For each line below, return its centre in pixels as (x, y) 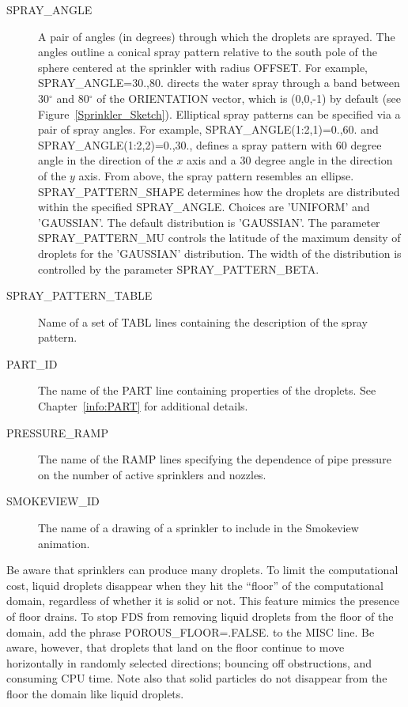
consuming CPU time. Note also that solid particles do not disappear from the (197, 678)
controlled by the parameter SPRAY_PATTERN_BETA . (179, 268)
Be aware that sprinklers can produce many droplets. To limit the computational (202, 570)
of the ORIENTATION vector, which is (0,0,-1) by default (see (249, 98)
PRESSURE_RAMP (57, 432)
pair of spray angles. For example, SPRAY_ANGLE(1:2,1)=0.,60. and (208, 129)
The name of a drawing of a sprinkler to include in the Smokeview (198, 528)
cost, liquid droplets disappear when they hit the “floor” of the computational (195, 585)
